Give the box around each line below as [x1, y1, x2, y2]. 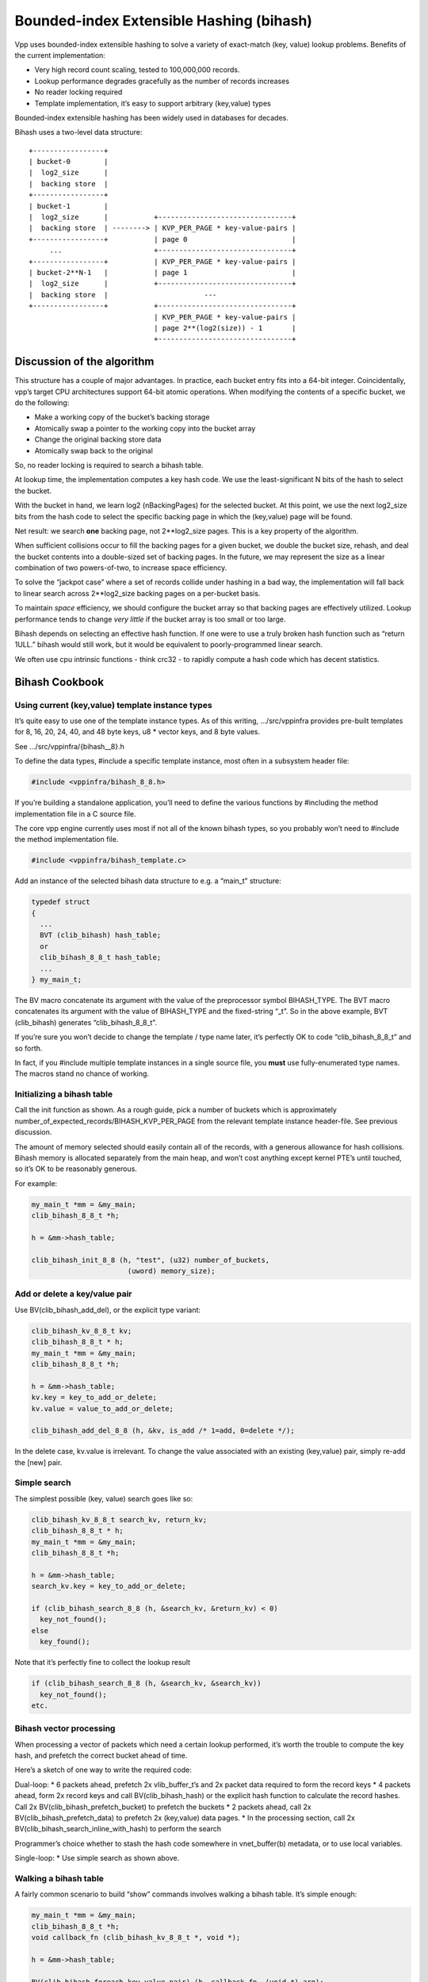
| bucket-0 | [29, 157, 109, 166]
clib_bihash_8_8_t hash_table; [40, 953, 162, 962]
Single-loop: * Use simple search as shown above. [14, 1854, 180, 1863]
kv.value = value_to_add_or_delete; [31, 1404, 174, 1413]
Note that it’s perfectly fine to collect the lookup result [14, 1658, 190, 1667]
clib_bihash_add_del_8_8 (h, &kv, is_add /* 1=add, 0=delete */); [31, 1426, 295, 1435]
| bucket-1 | [29, 201, 109, 210]
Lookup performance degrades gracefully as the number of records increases [34, 76, 289, 86]
